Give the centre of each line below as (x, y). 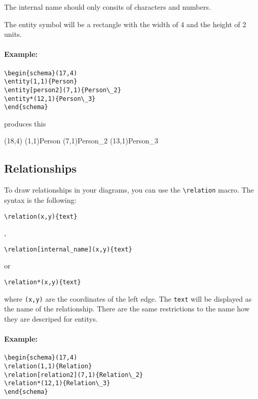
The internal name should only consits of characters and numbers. (108, 7)
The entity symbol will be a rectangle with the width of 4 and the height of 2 (125, 24)
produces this (25, 123)
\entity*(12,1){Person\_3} (50, 99)
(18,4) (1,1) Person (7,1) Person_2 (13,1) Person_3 (81, 141)
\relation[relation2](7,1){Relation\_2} (74, 375)
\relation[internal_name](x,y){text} (68, 249)
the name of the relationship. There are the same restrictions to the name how (127, 309)
